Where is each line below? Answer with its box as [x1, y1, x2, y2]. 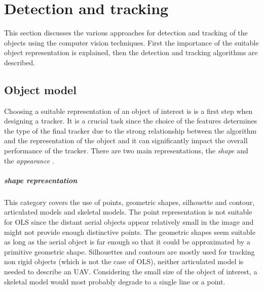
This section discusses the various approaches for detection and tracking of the [4, 27, 248, 38]
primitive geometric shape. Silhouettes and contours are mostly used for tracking [4, 246, 255, 257]
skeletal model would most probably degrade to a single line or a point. [4, 276, 226, 286]
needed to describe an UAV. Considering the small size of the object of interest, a [4, 266, 257, 276]
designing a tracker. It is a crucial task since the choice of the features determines [4, 115, 257, 126]
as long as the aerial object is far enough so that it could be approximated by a [4, 236, 250, 247]
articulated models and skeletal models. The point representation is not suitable [4, 206, 252, 217]
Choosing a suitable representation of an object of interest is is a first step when [4, 105, 253, 116]
